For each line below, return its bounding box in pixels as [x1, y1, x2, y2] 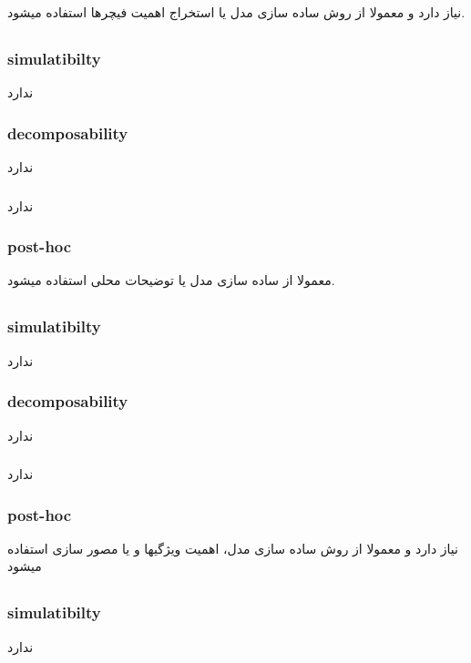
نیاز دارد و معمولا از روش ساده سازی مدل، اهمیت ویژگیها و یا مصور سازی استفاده [7, 538, 458, 557]
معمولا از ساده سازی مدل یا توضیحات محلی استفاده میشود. [7, 270, 335, 290]
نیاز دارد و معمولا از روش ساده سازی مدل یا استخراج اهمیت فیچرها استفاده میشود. [7, 3, 466, 21]
